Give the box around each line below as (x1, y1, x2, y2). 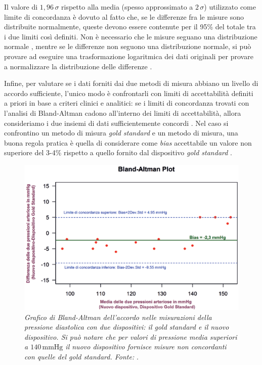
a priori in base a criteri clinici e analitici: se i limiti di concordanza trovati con (4, 98, 249, 108)
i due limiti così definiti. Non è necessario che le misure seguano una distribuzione (4, 31, 257, 41)
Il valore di (4, 2, 38, 12)
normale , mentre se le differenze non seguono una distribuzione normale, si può (4, 41, 251, 52)
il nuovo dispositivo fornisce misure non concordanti (65, 341, 227, 352)
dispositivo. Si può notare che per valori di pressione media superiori (24, 331, 237, 342)
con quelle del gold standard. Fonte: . (24, 351, 139, 361)
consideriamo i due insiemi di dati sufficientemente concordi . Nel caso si (4, 117, 229, 128)
